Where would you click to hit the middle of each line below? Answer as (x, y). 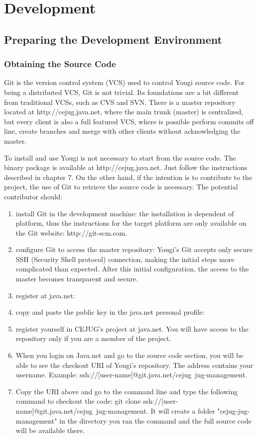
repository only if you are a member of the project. (93, 338)
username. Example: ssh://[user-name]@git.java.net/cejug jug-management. (131, 375)
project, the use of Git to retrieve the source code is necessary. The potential (121, 187)
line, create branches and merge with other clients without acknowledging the (122, 131)
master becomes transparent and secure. (77, 279)
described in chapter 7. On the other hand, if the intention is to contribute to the (128, 177)
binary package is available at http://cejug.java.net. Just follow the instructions (126, 167)
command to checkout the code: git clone (78, 401)
